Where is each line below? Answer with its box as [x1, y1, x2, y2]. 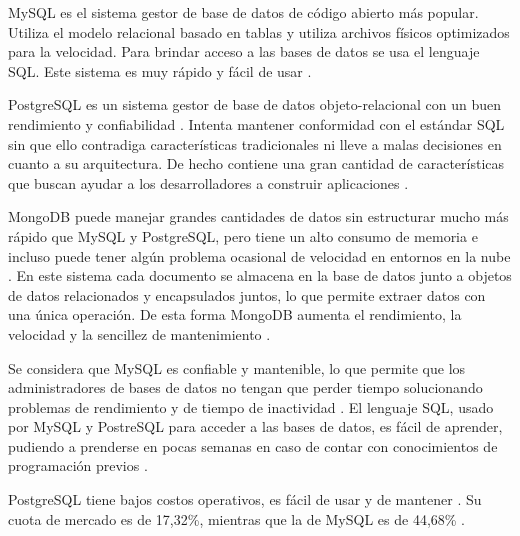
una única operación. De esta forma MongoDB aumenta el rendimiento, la [8, 304, 462, 325]
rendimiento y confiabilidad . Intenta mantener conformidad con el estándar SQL [8, 113, 505, 134]
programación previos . [8, 455, 148, 476]
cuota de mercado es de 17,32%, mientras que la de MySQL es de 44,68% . [8, 508, 466, 529]
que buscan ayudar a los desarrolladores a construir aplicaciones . [8, 172, 409, 193]
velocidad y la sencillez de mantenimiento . [8, 323, 271, 344]
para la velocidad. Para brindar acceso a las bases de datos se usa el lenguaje [8, 41, 480, 62]
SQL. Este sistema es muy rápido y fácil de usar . [8, 60, 312, 81]
